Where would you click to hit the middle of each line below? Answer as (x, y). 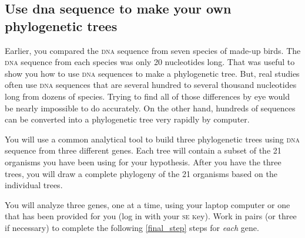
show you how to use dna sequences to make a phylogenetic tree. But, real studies (152, 73)
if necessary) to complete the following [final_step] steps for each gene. (132, 227)
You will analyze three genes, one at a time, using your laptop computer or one (148, 204)
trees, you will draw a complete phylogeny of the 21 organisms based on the (141, 173)
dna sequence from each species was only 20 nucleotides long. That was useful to (150, 62)
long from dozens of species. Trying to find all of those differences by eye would (148, 96)
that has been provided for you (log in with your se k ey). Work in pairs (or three (151, 216)
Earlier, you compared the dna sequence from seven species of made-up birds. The (153, 50)
